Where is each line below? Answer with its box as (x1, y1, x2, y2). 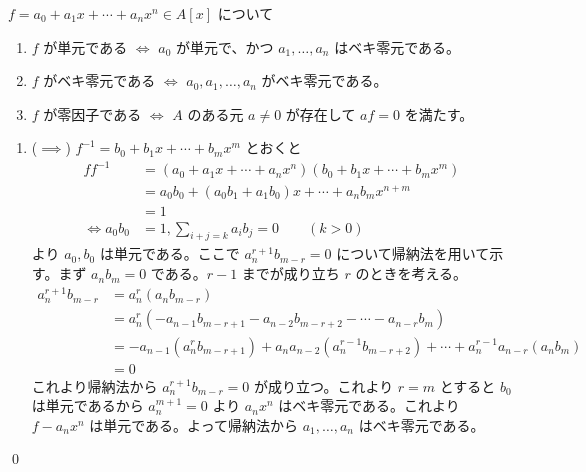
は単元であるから (31, 395, 144, 416)
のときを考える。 (355, 263, 468, 284)
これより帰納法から (31, 375, 158, 396)
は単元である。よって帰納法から (89, 414, 298, 435)
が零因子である (43, 103, 142, 124)
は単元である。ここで (99, 243, 240, 264)
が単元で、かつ (176, 36, 274, 57)
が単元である (43, 36, 128, 57)
